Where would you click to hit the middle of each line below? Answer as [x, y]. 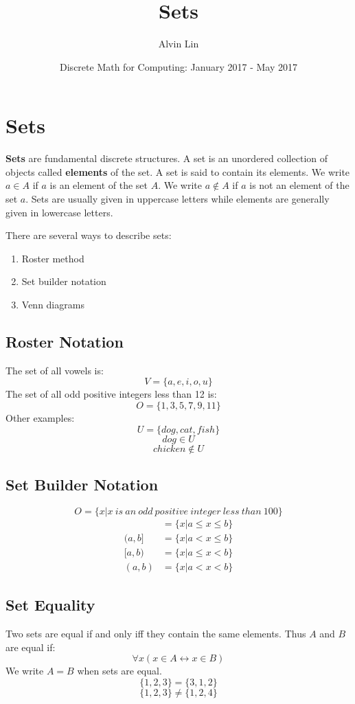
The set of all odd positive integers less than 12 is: [111, 394]
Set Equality [50, 605]
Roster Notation [65, 341]
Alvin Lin [179, 44]
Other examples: [40, 417]
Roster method [53, 258]
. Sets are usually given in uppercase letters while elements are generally [177, 199]
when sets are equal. [119, 671]
